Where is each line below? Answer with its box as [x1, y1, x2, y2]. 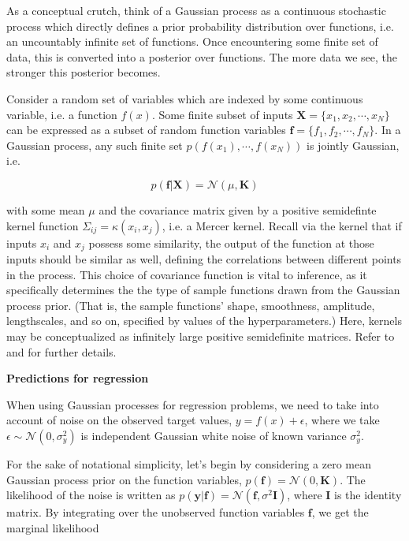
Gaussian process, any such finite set [6, 136, 183, 153]
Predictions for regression [6, 370, 149, 386]
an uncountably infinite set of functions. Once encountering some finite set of [6, 33, 378, 50]
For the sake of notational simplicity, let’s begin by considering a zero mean [6, 455, 372, 472]
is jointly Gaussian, [307, 136, 400, 153]
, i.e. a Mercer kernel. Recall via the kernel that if [162, 217, 402, 233]
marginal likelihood [6, 519, 99, 535]
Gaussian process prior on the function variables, [6, 471, 242, 487]
